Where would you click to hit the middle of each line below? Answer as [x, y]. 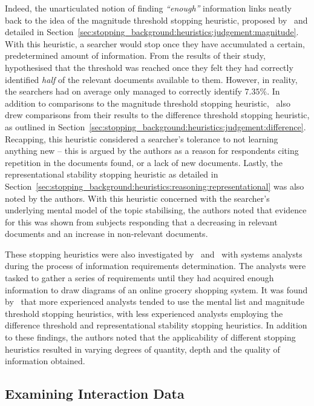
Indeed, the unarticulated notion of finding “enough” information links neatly [148, 8]
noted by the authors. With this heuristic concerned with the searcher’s [137, 198]
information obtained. [45, 361]
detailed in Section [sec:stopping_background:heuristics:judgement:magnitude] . [152, 32]
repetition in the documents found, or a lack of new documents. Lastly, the [144, 162]
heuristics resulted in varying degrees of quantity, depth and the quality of [142, 349]
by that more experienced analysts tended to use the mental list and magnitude [155, 301]
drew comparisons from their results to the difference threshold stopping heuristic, [157, 115]
